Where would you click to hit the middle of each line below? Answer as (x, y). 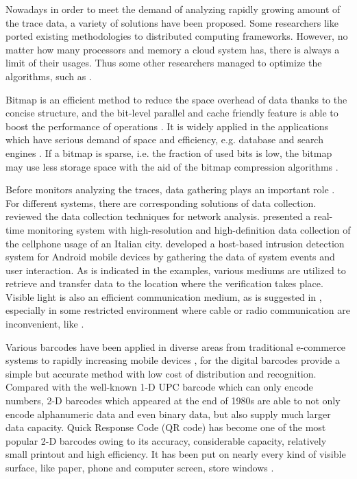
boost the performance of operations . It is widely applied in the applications (167, 126)
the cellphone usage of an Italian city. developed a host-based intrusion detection (175, 243)
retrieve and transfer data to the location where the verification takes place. (164, 283)
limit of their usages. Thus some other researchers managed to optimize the (164, 63)
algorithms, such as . (49, 76)
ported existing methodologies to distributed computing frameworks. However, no (177, 36)
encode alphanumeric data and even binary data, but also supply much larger (168, 414)
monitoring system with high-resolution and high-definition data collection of (189, 229)
